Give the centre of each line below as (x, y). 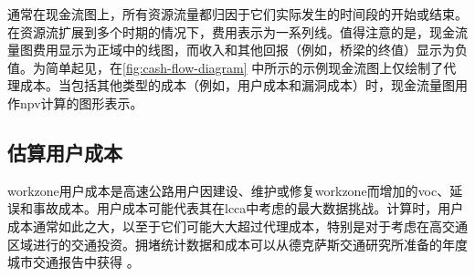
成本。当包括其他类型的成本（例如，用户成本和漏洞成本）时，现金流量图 (237, 85)
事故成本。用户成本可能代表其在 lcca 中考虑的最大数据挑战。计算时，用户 (248, 208)
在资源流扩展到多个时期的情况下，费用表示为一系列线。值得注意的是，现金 (231, 31)
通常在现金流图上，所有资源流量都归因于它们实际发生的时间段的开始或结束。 (237, 14)
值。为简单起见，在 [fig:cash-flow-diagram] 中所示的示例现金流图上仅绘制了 (226, 67)
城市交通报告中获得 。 (74, 262)
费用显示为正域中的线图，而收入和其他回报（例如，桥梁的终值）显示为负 (250, 50)
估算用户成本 (65, 152)
